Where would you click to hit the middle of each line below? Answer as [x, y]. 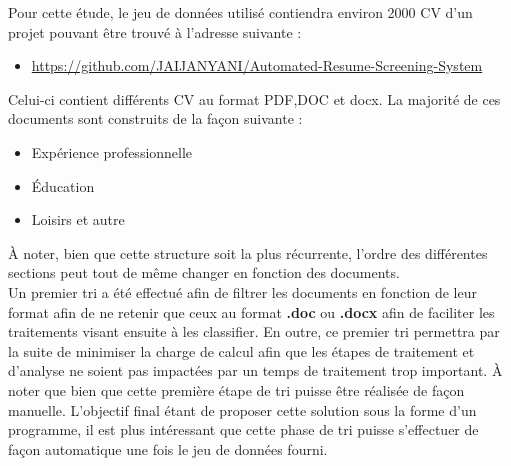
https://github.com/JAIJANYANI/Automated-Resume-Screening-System [257, 65]
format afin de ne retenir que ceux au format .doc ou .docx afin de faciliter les [251, 311]
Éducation [63, 185]
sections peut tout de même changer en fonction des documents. [204, 272]
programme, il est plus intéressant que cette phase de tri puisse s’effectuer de [243, 429]
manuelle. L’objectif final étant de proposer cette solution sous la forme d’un [242, 409]
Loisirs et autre [78, 219]
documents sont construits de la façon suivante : [155, 118]
